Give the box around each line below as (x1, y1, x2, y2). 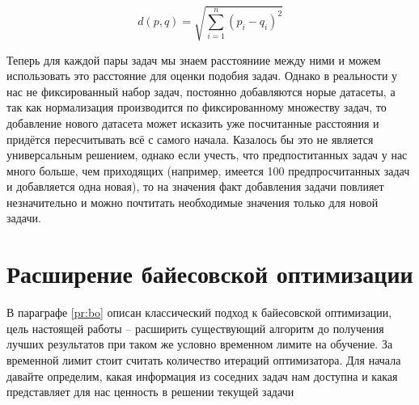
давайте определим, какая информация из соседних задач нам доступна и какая (6, 367, 398, 384)
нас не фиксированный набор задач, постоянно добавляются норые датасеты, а (6, 82, 396, 99)
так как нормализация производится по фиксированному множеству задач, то (6, 99, 387, 116)
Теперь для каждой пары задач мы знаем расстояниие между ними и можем (6, 51, 381, 68)
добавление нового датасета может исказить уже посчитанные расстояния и (6, 114, 379, 131)
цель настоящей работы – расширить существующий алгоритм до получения (6, 319, 384, 336)
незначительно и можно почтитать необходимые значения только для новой (6, 193, 379, 210)
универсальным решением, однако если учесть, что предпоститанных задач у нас (6, 146, 408, 163)
